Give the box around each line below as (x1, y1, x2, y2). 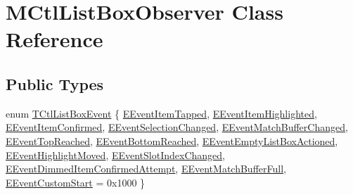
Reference (6, 25, 103, 54)
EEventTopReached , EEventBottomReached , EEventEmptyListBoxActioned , (6, 133, 338, 148)
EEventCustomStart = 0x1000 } (6, 175, 146, 189)
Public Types (6, 73, 104, 94)
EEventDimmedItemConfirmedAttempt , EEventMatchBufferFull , (6, 161, 286, 176)
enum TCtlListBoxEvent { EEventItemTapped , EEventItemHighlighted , (6, 106, 317, 120)
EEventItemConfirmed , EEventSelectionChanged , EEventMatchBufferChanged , (6, 120, 348, 134)
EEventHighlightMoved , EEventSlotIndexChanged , (6, 147, 225, 162)
